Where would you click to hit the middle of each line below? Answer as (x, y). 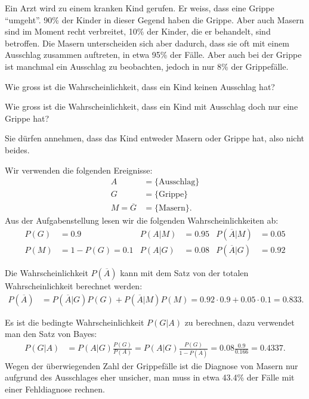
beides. (17, 149)
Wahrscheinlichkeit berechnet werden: (74, 286)
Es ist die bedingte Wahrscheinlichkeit (75, 322)
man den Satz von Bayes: (51, 334)
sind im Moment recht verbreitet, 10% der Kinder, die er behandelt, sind (138, 31)
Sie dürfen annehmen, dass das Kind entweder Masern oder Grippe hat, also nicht (154, 138)
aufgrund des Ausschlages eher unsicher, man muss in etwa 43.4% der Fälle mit (150, 377)
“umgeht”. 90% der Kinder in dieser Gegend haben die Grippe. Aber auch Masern (154, 19)
